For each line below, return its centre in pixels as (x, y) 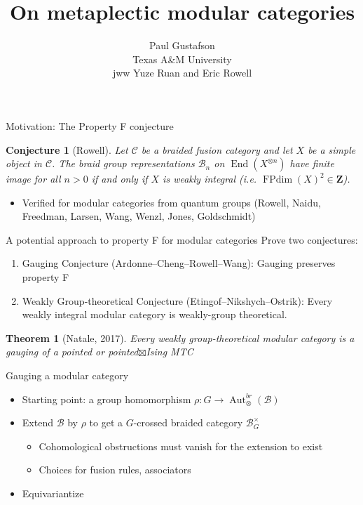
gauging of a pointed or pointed (72, 352)
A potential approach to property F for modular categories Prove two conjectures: (182, 239)
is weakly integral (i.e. (210, 179)
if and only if (119, 179)
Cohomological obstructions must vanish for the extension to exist (181, 446)
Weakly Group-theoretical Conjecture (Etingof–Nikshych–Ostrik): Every (177, 300)
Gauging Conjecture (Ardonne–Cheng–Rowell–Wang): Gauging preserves (179, 263)
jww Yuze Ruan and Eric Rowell (182, 73)
